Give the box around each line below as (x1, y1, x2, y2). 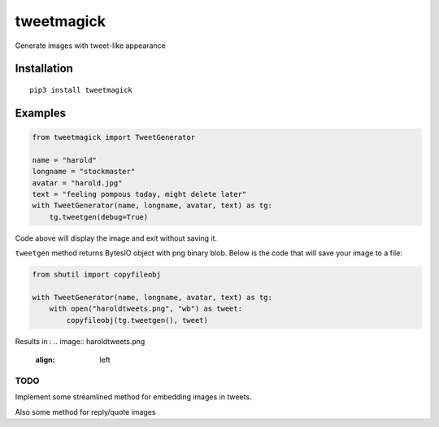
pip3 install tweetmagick (29, 85, 133, 94)
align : (35, 355, 55, 364)
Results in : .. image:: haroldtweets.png (15, 336, 146, 346)
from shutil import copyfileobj (32, 270, 162, 280)
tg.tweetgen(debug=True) (49, 212, 149, 221)
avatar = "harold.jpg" (32, 178, 123, 187)
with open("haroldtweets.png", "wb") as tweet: (49, 304, 243, 313)
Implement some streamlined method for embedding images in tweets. (15, 392, 252, 402)
